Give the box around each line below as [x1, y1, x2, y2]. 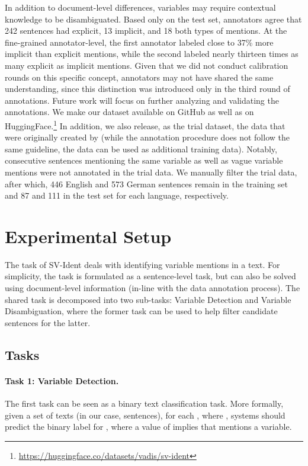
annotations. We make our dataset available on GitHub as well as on [5, 106, 254, 118]
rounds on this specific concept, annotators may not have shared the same [5, 71, 274, 83]
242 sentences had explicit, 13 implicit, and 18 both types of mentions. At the [5, 24, 287, 37]
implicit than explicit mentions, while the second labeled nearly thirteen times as [5, 47, 299, 60]
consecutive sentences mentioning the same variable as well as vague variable [5, 154, 283, 167]
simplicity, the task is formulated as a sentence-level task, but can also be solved [5, 270, 296, 282]
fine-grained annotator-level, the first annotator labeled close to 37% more [5, 36, 274, 48]
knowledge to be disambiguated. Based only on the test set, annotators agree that [5, 12, 302, 25]
